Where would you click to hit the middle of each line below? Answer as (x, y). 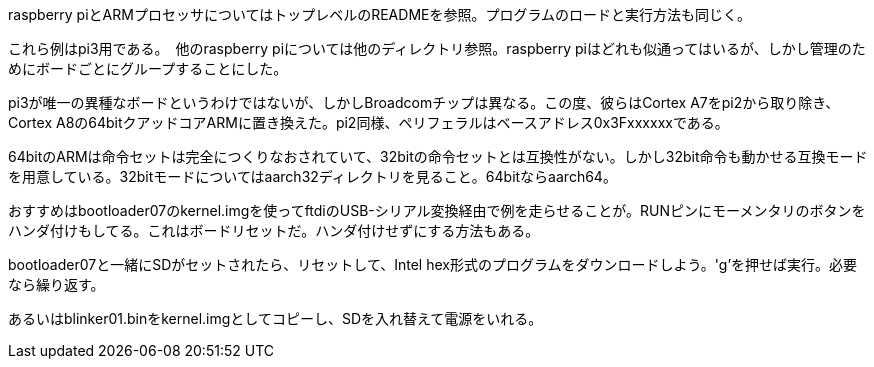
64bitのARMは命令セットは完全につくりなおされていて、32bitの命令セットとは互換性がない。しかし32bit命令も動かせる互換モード (438, 156)
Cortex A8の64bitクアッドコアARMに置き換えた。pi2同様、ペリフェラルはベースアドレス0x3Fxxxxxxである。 (368, 122)
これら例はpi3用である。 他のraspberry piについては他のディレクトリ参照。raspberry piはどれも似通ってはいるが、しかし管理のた (437, 48)
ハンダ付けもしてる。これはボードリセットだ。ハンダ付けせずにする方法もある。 (274, 230)
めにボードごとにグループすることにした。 (148, 68)
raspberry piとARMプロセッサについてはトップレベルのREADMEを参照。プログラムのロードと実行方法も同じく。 (380, 14)
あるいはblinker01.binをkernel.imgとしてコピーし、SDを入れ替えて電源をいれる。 (275, 318)
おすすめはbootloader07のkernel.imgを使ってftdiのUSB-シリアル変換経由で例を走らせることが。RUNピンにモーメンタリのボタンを (437, 210)
